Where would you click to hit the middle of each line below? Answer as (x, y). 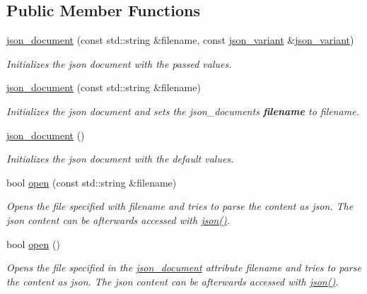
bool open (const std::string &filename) (92, 182)
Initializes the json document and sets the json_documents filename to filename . (183, 111)
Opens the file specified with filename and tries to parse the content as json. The (180, 206)
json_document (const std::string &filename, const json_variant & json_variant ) (180, 40)
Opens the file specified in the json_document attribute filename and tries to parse (184, 267)
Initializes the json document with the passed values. (119, 63)
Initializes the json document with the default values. (120, 159)
